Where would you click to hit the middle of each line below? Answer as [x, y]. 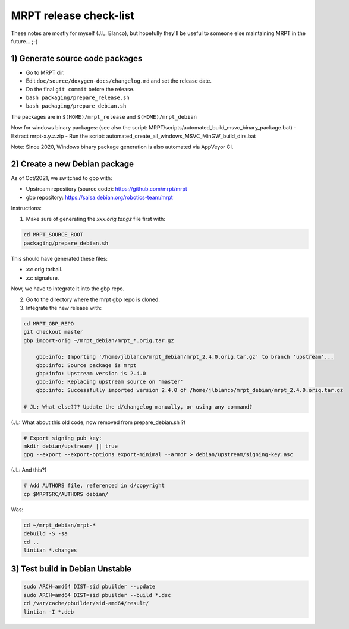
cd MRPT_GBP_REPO [49, 323]
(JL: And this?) [29, 470]
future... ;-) [24, 41]
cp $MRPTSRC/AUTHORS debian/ [66, 494]
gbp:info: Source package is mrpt [86, 365]
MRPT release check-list [73, 15]
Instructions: [26, 208]
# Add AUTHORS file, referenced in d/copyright [94, 486]
